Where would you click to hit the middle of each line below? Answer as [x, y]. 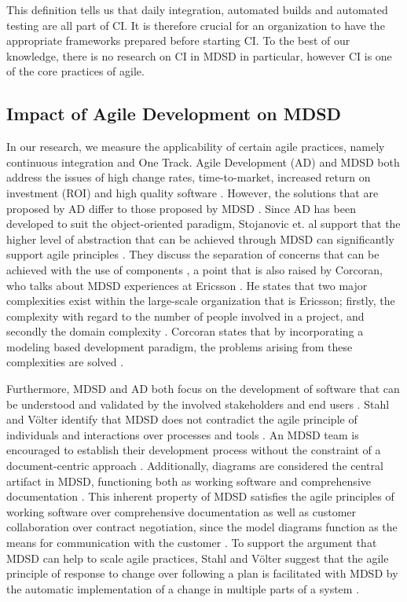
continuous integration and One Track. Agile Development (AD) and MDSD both [203, 162]
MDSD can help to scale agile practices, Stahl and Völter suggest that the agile [198, 558]
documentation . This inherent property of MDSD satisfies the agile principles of [200, 496]
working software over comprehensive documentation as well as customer [181, 511]
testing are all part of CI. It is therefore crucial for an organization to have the [196, 25]
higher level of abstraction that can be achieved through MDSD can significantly [200, 239]
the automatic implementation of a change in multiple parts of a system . [183, 588]
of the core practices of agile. [75, 71]
